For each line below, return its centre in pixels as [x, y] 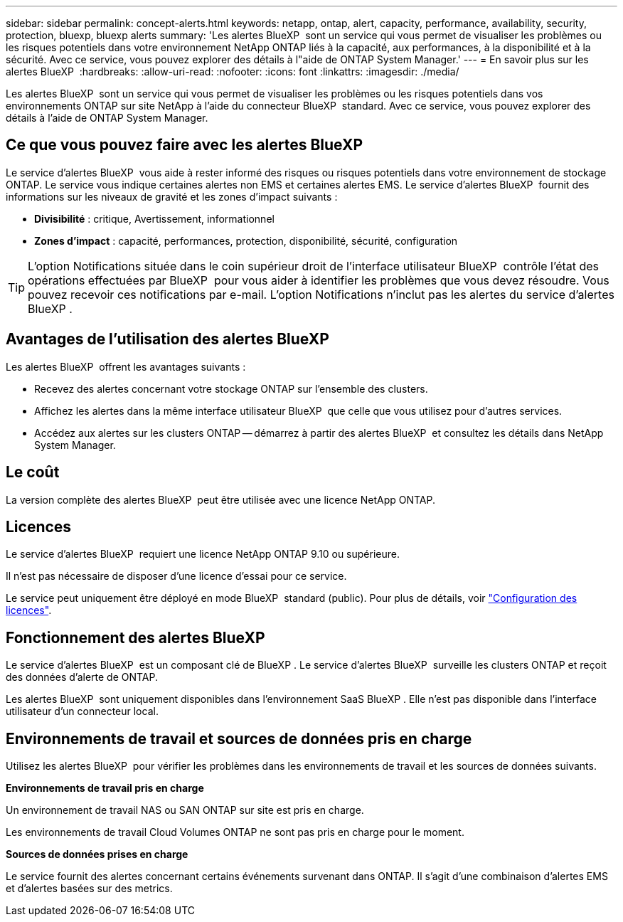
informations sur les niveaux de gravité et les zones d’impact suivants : [172, 196]
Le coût [33, 472]
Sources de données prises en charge [97, 854]
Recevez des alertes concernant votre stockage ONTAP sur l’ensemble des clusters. [231, 388]
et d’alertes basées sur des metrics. [89, 889]
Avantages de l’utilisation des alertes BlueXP [167, 339]
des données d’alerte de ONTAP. [82, 677]
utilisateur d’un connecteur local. [82, 711]
